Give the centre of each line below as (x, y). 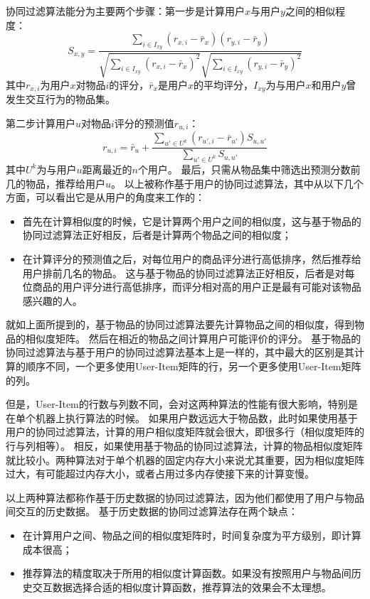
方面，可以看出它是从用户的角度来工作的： (105, 197)
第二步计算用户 (41, 123)
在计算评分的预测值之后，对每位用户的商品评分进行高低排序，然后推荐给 (192, 258)
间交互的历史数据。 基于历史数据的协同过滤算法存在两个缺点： (152, 511)
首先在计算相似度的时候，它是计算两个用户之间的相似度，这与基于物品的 (192, 221)
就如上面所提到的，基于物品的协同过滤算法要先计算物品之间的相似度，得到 (180, 324)
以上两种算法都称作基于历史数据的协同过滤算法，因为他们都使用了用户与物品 (185, 497)
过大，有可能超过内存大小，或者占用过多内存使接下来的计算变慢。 (160, 474)
